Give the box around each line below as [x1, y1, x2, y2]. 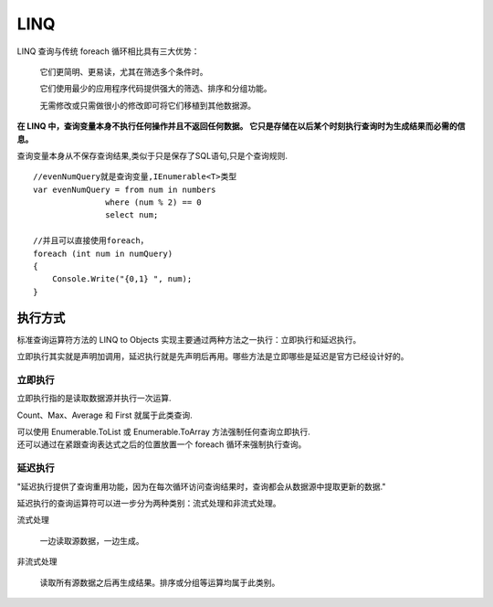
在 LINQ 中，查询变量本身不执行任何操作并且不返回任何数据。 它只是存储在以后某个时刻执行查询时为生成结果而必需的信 [16, 121, 466, 132]
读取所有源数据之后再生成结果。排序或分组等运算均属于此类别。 [39, 577, 280, 588]
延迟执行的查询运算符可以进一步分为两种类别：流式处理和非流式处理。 [16, 497, 281, 508]
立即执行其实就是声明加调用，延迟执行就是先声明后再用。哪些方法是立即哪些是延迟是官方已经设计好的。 [16, 351, 409, 362]
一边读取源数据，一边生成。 [39, 535, 144, 546]
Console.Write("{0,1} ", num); [51, 274, 193, 284]
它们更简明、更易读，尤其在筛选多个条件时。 [39, 66, 208, 77]
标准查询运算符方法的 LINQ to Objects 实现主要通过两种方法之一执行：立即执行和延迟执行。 [16, 334, 362, 345]
